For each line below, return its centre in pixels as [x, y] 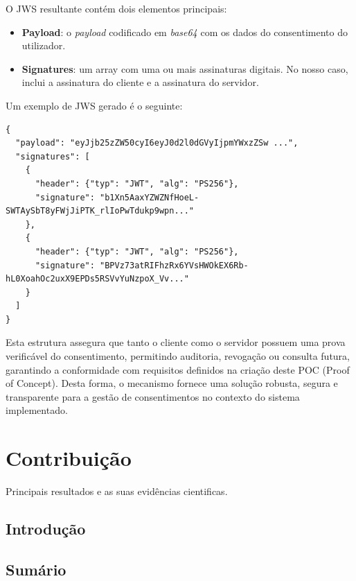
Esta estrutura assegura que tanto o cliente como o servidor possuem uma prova [176, 342]
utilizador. [44, 45]
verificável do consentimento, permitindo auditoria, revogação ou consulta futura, [178, 356]
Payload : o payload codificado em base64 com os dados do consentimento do [185, 32]
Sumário [36, 569]
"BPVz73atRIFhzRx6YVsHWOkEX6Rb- [174, 265]
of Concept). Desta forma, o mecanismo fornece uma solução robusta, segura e [172, 383]
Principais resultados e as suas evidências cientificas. [117, 491]
